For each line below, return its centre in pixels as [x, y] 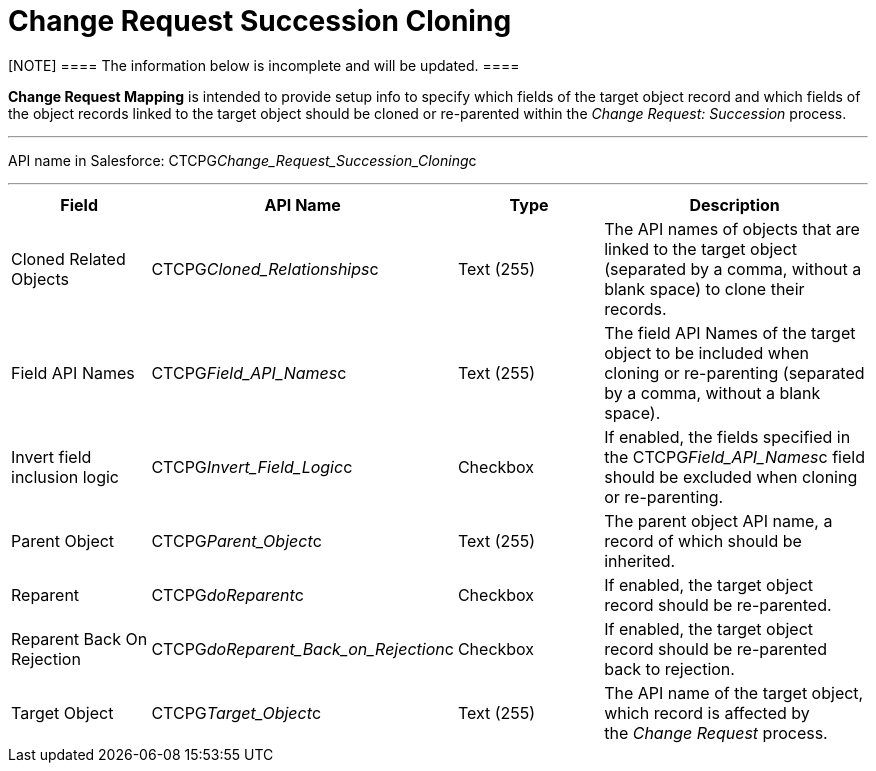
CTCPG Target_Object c [236, 712]
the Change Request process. [716, 732]
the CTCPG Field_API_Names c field [734, 456]
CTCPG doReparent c [227, 594]
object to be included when [707, 352]
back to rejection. [669, 668]
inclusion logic [65, 476]
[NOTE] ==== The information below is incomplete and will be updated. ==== [264, 65]
